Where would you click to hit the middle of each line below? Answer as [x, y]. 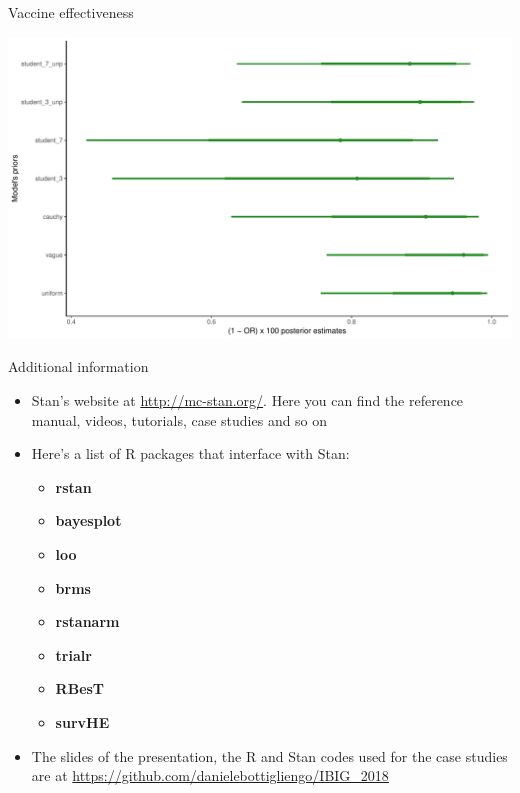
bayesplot [88, 520]
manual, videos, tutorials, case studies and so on [179, 419]
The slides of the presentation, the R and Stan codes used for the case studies [269, 755]
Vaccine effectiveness [71, 12]
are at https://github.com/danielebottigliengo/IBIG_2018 [210, 775]
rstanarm [87, 621]
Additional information [78, 366]
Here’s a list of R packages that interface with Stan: [190, 453]
